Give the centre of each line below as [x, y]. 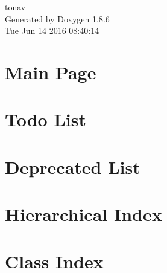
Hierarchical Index [83, 214]
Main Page [51, 72]
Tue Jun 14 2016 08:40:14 [52, 31]
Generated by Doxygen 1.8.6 [57, 18]
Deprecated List [73, 166]
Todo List [46, 119]
